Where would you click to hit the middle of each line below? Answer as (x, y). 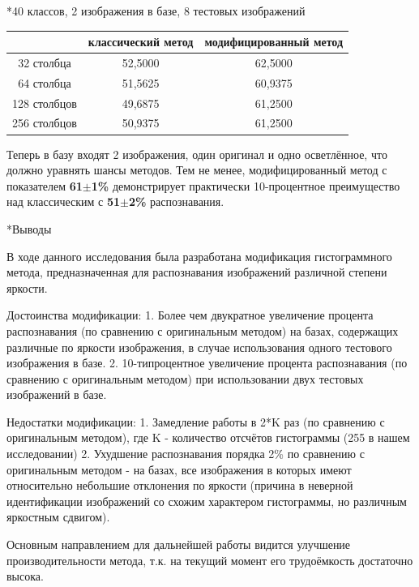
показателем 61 (45, 185)
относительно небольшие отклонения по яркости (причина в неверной (180, 485)
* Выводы (29, 228)
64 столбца (45, 82)
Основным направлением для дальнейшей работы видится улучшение (179, 544)
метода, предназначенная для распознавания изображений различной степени (197, 272)
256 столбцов (45, 123)
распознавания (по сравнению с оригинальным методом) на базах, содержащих (203, 330)
